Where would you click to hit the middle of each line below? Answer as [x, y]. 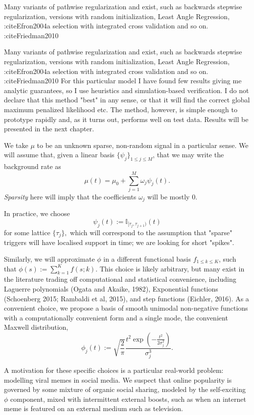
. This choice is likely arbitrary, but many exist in [170, 268]
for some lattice [27, 232]
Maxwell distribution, [36, 327]
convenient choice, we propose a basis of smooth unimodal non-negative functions [126, 308]
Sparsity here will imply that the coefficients [70, 196]
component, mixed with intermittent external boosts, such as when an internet [128, 399]
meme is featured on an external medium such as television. [93, 408]
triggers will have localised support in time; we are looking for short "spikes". [119, 242]
